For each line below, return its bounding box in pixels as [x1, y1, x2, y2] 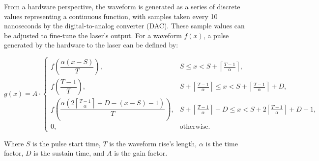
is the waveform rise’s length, [109, 138, 197, 148]
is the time [205, 138, 238, 148]
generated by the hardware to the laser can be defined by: [4, 40, 178, 50]
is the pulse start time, [32, 138, 101, 148]
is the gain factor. [114, 148, 168, 158]
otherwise [179, 123, 208, 131]
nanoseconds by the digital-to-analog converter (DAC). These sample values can [4, 21, 245, 31]
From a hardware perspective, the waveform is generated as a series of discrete [4, 1, 240, 11]
